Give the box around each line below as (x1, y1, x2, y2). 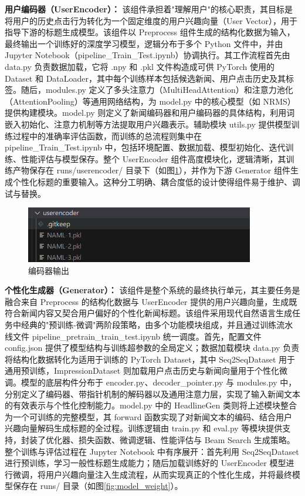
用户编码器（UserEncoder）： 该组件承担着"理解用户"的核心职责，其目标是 (5, 3, 293, 15)
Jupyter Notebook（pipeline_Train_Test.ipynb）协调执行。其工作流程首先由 (5, 49, 290, 61)
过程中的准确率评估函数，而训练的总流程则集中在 (12, 129, 202, 142)
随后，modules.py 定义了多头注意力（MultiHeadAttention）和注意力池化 (21, 83, 293, 96)
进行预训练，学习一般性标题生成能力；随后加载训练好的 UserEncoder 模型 (5, 457, 286, 469)
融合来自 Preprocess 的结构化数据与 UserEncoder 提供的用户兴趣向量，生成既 (5, 295, 297, 307)
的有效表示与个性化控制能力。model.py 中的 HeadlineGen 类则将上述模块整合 (5, 399, 297, 411)
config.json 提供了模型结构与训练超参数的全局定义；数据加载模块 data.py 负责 (5, 341, 300, 354)
